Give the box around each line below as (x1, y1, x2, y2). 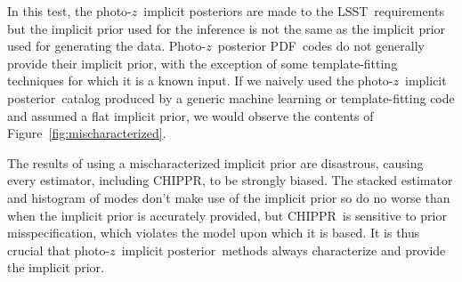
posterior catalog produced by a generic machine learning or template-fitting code (7, 88, 455, 107)
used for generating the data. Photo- (7, 36, 207, 55)
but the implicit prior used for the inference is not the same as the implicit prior (7, 19, 446, 37)
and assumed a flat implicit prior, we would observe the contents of (7, 106, 374, 125)
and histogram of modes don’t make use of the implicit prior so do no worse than (7, 188, 450, 206)
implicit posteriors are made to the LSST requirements (143, 2, 445, 20)
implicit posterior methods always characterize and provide (121, 240, 446, 259)
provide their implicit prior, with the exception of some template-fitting (7, 53, 398, 72)
